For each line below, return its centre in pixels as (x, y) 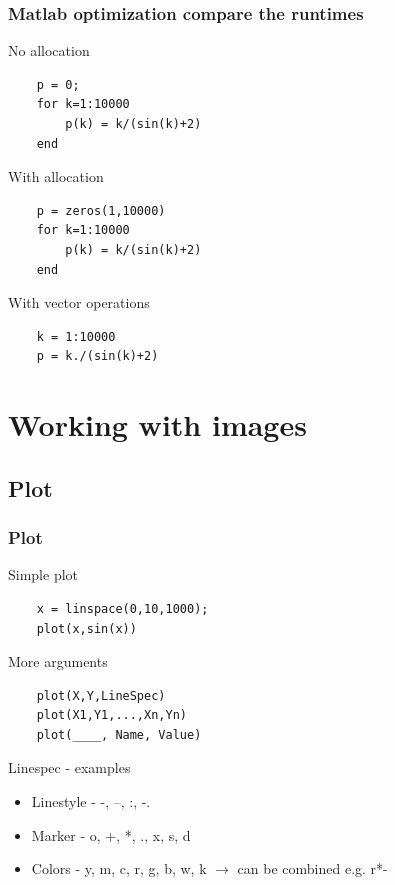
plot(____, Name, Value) (119, 734)
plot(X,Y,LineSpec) (101, 695)
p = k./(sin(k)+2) (97, 356)
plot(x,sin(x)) (86, 628)
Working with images (157, 424)
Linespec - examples (69, 767)
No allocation (49, 50)
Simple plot (43, 574)
